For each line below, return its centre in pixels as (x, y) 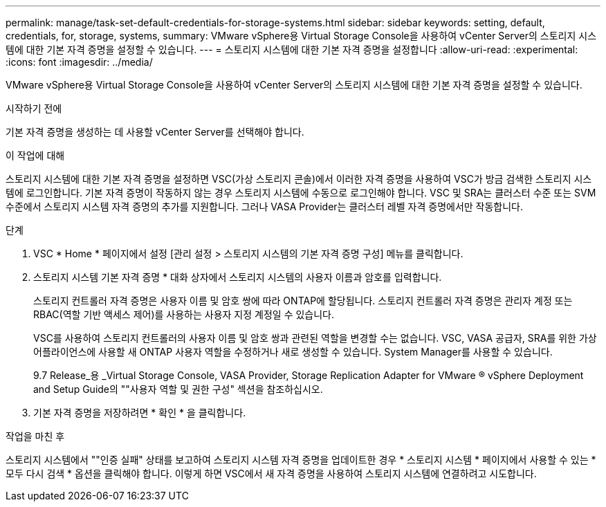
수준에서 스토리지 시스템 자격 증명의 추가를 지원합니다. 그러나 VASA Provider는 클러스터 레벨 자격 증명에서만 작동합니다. (265, 206)
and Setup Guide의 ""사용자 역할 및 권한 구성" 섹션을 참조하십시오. (178, 389)
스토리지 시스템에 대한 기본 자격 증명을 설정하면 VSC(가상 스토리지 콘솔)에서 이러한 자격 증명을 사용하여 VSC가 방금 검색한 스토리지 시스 (299, 179)
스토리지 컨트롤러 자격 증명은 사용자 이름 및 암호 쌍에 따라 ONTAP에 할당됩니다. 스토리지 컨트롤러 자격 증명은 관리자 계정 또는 (303, 301)
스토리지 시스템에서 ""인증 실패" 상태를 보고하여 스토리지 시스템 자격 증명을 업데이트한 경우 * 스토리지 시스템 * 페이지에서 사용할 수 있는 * (301, 460)
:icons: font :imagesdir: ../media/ (79, 62)
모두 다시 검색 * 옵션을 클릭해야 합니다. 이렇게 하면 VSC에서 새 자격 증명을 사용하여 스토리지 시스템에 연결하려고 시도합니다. (271, 473)
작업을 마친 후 (35, 436)
